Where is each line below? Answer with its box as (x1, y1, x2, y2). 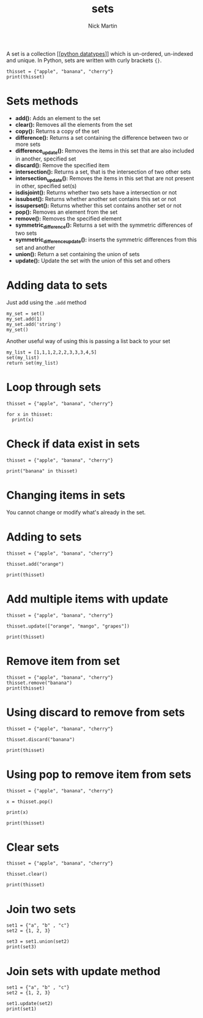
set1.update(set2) (6, 1001, 53, 1007)
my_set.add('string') (6, 321, 62, 327)
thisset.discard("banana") (6, 736, 75, 743)
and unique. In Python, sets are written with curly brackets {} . (6, 56, 162, 64)
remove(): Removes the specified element (15, 215, 122, 222)
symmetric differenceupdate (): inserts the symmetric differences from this (15, 236, 197, 245)
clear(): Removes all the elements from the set (15, 121, 133, 128)
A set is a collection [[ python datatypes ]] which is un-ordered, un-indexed (6, 50, 194, 57)
